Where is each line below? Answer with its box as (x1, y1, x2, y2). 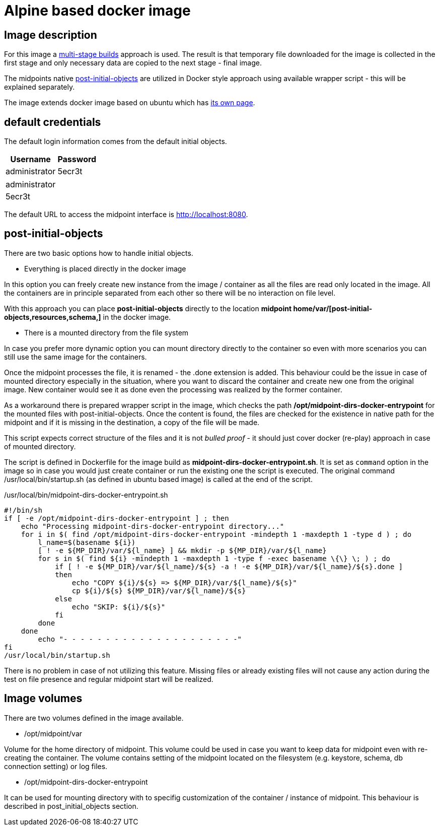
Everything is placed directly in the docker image (24, 264, 186, 273)
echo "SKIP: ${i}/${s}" (71, 602, 166, 611)
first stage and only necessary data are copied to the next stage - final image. (4, 58, 262, 67)
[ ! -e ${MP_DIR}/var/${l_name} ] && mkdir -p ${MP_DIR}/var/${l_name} (38, 546, 327, 555)
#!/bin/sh (4, 506, 42, 514)
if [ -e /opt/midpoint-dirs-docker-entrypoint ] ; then (4, 514, 229, 522)
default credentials (4, 115, 101, 128)
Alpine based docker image (4, 2, 191, 19)
